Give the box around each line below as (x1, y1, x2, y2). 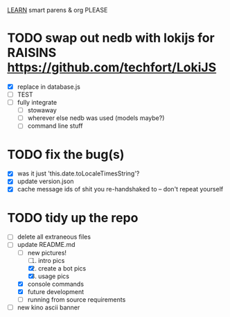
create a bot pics (37, 264, 87, 273)
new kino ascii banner (17, 303, 80, 311)
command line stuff (27, 121, 83, 130)
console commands (27, 280, 85, 288)
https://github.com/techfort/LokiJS (7, 60, 217, 76)
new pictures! (27, 248, 67, 257)
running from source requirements (27, 295, 126, 304)
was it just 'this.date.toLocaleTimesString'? (17, 169, 140, 178)
